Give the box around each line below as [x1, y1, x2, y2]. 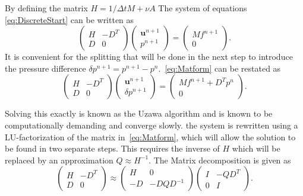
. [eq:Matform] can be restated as [158, 62, 281, 74]
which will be [232, 142, 280, 155]
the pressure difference [5, 62, 86, 74]
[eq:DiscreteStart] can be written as [5, 13, 134, 25]
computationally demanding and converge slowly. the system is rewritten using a [5, 118, 298, 131]
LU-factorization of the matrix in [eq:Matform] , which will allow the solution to [5, 130, 296, 143]
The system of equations [158, 2, 247, 14]
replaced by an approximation [5, 153, 113, 166]
